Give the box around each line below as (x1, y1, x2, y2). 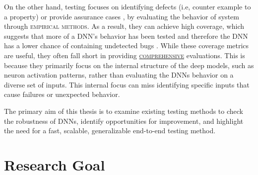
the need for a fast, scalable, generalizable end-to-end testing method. (4, 125, 216, 136)
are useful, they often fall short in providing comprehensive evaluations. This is (4, 50, 245, 60)
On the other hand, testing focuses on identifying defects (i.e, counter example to (4, 1, 251, 11)
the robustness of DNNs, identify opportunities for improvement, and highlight (4, 115, 244, 126)
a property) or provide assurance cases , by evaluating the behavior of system (4, 11, 239, 21)
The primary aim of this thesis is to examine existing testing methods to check (4, 105, 244, 116)
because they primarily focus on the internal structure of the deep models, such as (4, 60, 254, 70)
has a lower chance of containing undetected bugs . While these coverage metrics (4, 40, 249, 51)
